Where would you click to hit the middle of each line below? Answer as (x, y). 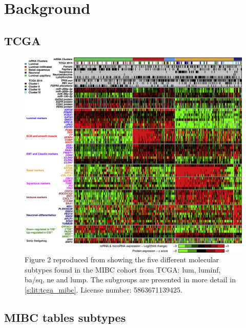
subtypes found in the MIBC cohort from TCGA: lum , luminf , (123, 269)
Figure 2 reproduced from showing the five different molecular (122, 259)
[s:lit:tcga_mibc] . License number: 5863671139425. (104, 290)
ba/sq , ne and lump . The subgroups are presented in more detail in (130, 279)
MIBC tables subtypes (65, 317)
